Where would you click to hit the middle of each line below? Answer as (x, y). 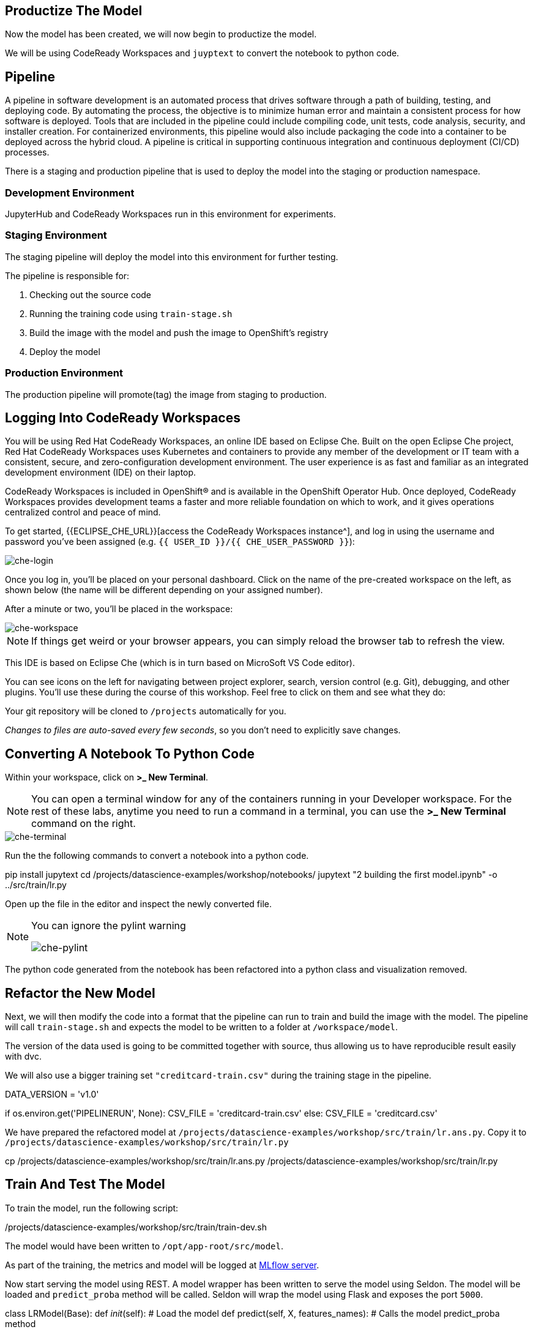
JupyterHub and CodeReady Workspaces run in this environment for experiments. (170, 214)
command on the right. (84, 824)
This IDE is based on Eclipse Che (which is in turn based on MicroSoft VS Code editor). (180, 663)
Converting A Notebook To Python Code (130, 754)
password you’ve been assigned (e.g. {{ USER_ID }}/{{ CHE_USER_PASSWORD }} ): (180, 542)
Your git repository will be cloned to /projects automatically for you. (146, 711)
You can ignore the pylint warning (109, 926)
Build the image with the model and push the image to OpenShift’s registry (179, 332)
